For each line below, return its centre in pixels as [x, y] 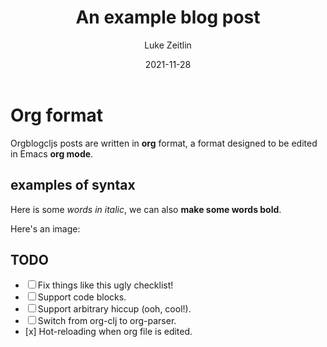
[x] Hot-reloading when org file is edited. [108, 332]
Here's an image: [45, 228]
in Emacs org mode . [52, 153]
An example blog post [168, 17]
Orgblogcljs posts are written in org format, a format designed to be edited [164, 143]
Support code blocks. [82, 297]
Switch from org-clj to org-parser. [107, 321]
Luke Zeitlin [168, 45]
